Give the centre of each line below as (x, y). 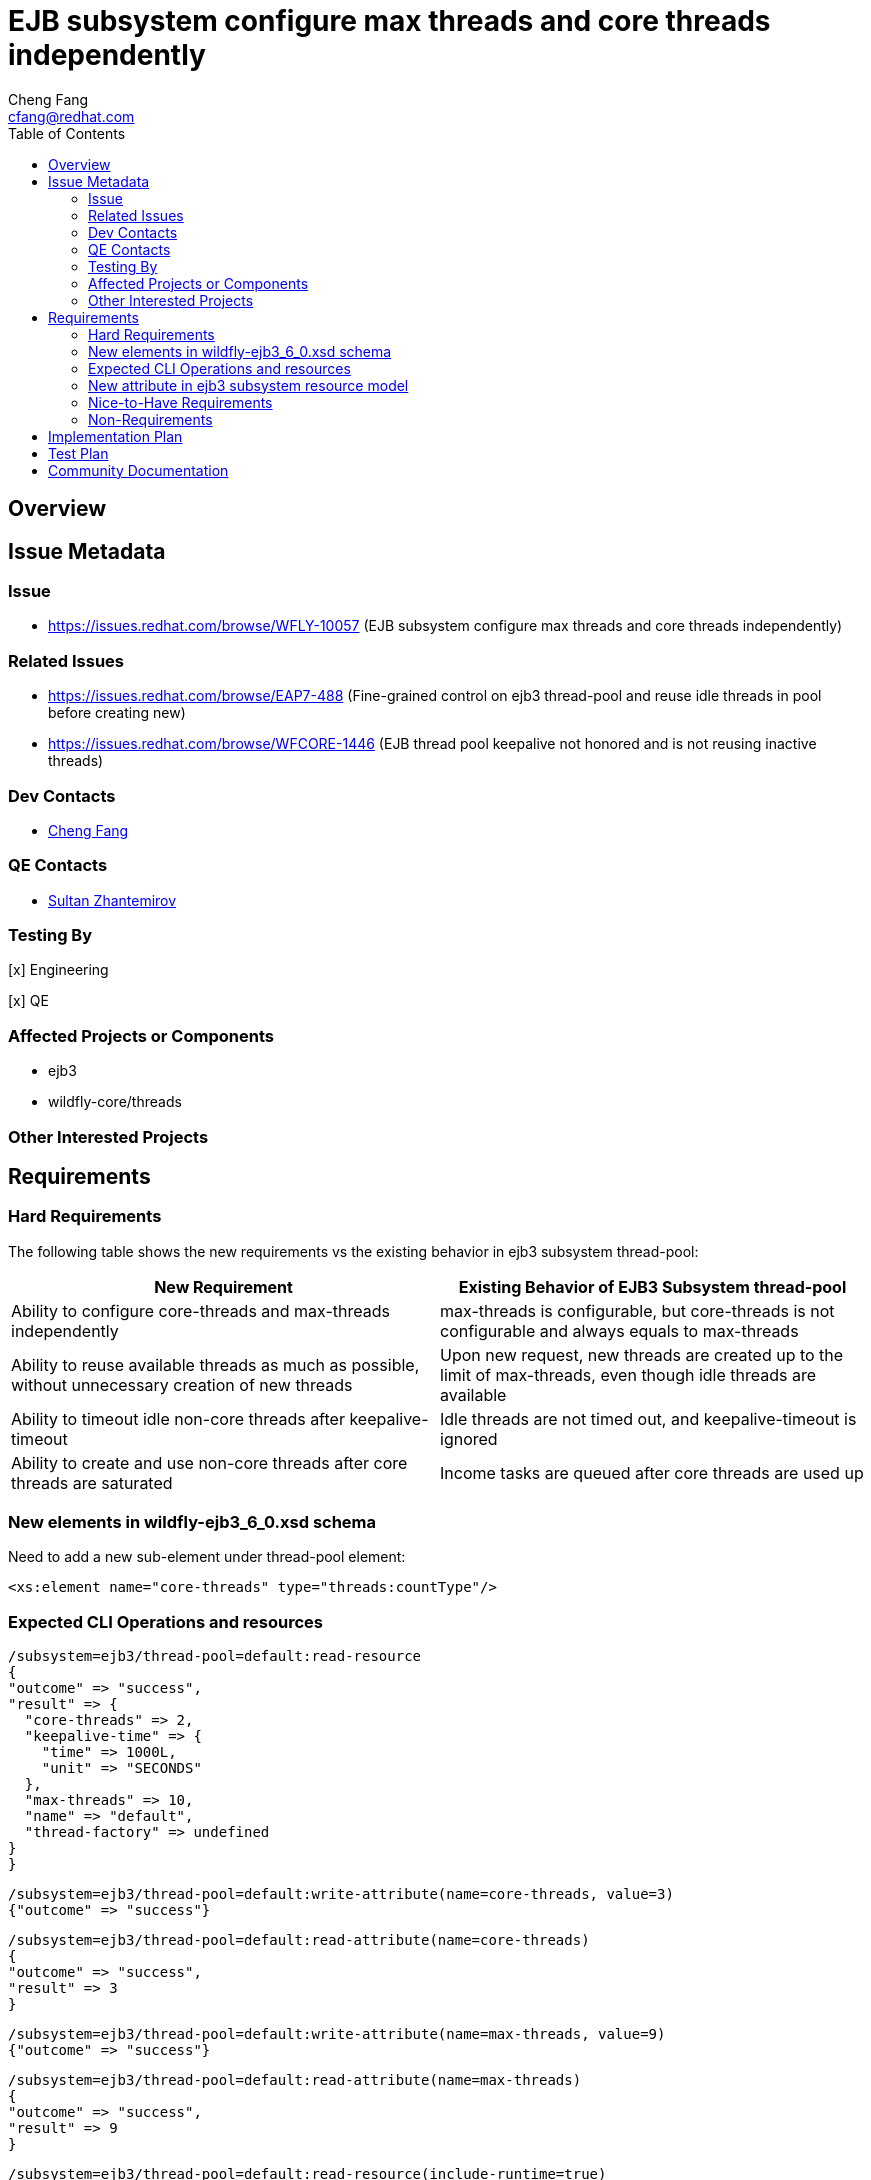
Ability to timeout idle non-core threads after (178, 1418)
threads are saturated (92, 1482)
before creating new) (117, 713)
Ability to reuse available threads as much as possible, (215, 1364)
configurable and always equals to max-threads (619, 1330)
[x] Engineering (58, 970)
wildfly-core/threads (115, 1102)
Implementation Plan (115, 436)
